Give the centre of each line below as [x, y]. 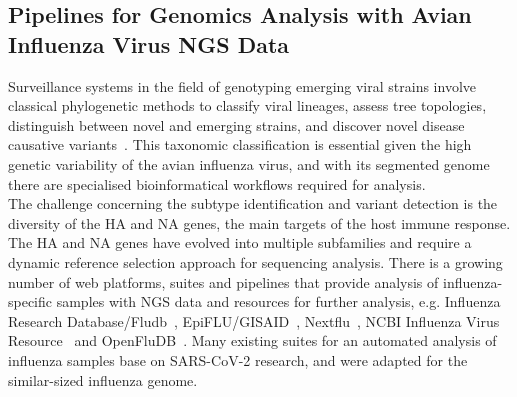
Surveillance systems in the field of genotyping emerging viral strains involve [242, 85]
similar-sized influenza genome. [103, 379]
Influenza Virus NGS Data [149, 43]
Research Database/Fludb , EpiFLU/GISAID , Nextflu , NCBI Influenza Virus [254, 320]
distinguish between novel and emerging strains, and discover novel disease [236, 124]
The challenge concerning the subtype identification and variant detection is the [253, 203]
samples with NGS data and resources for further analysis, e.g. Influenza [278, 301]
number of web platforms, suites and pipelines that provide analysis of [223, 281]
